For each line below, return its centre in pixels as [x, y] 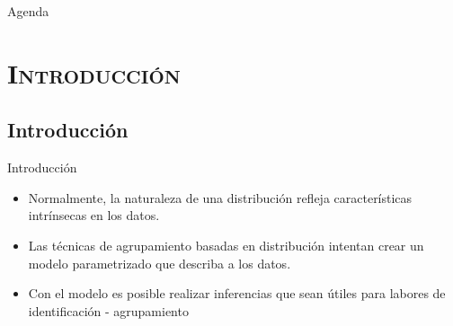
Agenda [28, 11]
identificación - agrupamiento [108, 310]
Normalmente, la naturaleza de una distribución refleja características [220, 197]
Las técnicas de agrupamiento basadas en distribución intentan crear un [226, 245]
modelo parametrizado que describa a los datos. [160, 263]
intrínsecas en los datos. [94, 215]
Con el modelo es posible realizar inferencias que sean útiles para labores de [237, 293]
